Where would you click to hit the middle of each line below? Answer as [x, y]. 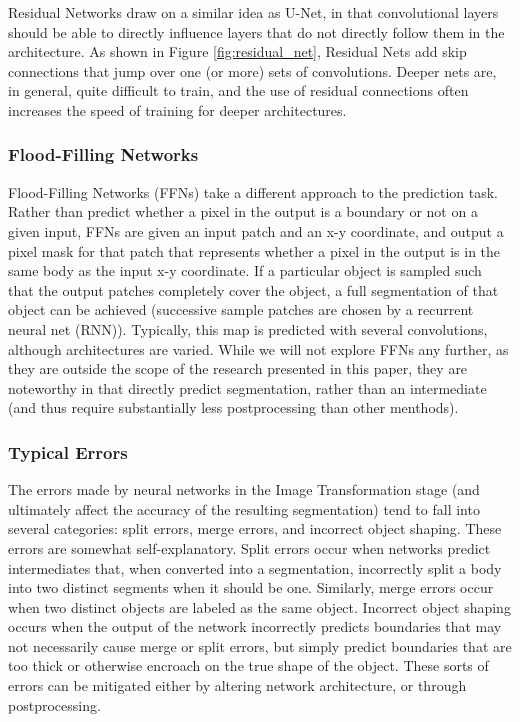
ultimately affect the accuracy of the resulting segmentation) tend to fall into [244, 508]
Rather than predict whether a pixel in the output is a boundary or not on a [243, 211]
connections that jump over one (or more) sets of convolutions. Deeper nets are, [252, 70]
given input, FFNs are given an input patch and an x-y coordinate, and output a [256, 230]
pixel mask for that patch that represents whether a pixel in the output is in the [254, 250]
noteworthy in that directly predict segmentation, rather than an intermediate [247, 387]
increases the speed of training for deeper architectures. [177, 109]
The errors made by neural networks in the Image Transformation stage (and [244, 489]
